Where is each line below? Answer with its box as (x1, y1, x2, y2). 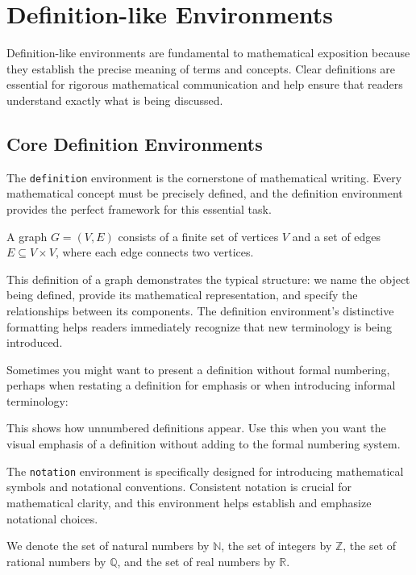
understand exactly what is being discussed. (6, 91, 223, 108)
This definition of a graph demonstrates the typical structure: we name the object (6, 270, 410, 287)
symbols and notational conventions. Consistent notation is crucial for (6, 478, 352, 495)
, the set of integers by (221, 537, 332, 554)
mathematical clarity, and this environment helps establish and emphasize (6, 494, 372, 510)
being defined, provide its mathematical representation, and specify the (6, 286, 358, 303)
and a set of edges (292, 227, 381, 244)
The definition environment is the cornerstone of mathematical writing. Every (6, 169, 402, 185)
